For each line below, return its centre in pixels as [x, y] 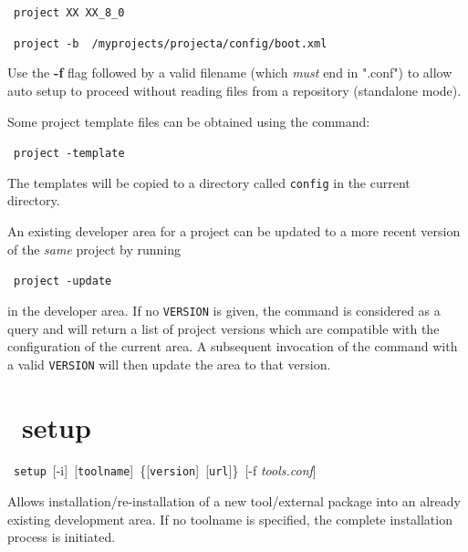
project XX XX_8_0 [69, 13]
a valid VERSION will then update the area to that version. [169, 364]
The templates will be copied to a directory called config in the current [209, 182]
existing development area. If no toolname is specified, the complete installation [230, 519]
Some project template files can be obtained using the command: [189, 121]
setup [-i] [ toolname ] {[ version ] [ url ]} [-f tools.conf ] [165, 470]
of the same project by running [94, 249]
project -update [63, 281]
